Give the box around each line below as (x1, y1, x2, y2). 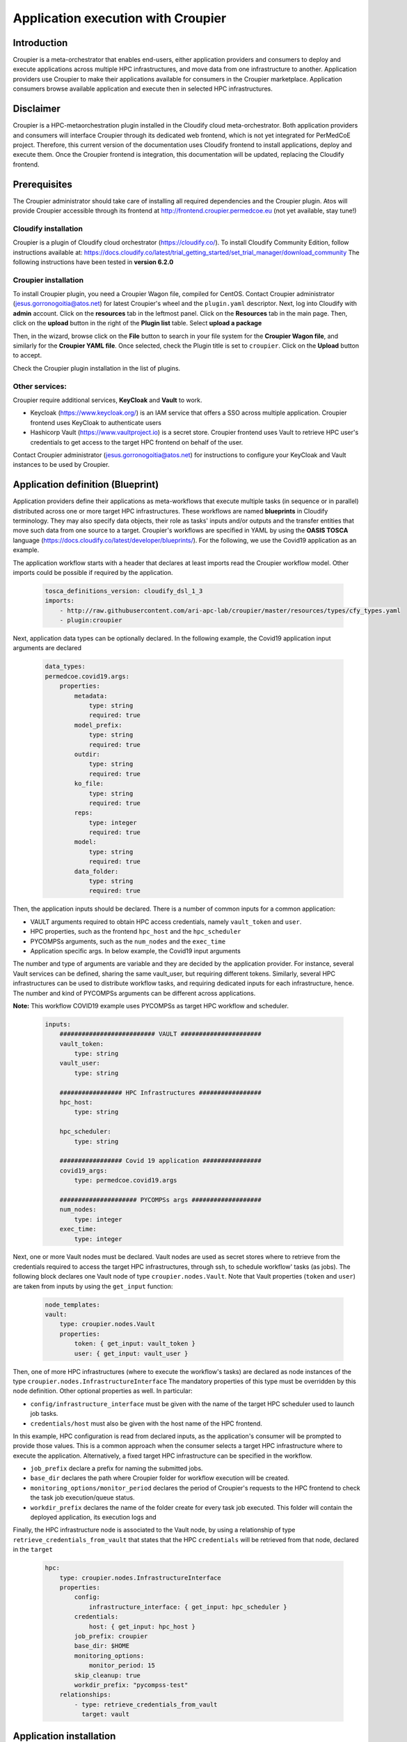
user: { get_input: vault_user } (74, 1349, 189, 1357)
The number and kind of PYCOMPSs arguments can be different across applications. (13, 989, 256, 997)
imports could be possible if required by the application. (13, 568, 173, 576)
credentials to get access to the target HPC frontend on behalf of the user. (30, 438, 244, 446)
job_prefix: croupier (74, 1632, 148, 1640)
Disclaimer (13, 103, 61, 115)
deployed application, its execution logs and (30, 1513, 157, 1522)
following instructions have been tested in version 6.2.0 (13, 258, 174, 266)
